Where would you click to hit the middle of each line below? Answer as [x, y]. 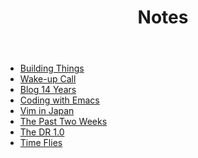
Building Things [52, 68]
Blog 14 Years [48, 90]
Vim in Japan [47, 111]
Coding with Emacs [59, 100]
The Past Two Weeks [63, 122]
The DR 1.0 [42, 132]
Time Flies [41, 143]
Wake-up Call [48, 79]
